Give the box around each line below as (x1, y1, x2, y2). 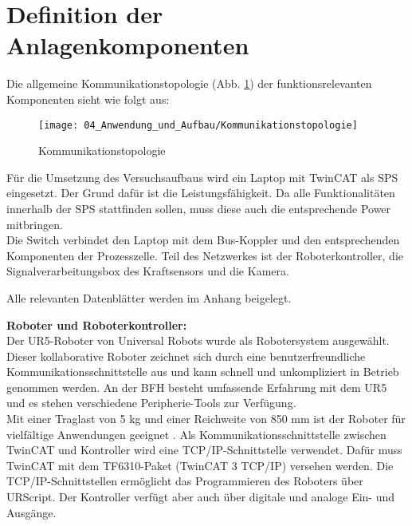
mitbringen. (6, 216, 63, 232)
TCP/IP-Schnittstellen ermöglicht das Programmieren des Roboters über (6, 473, 363, 489)
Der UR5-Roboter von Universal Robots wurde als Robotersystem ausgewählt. (6, 332, 390, 349)
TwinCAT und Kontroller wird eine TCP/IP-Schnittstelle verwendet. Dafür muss (6, 441, 402, 458)
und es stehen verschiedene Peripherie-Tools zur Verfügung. (6, 394, 296, 411)
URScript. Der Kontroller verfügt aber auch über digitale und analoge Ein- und (6, 488, 395, 505)
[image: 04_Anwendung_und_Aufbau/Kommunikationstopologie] (38, 119, 358, 131)
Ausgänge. (6, 504, 57, 520)
